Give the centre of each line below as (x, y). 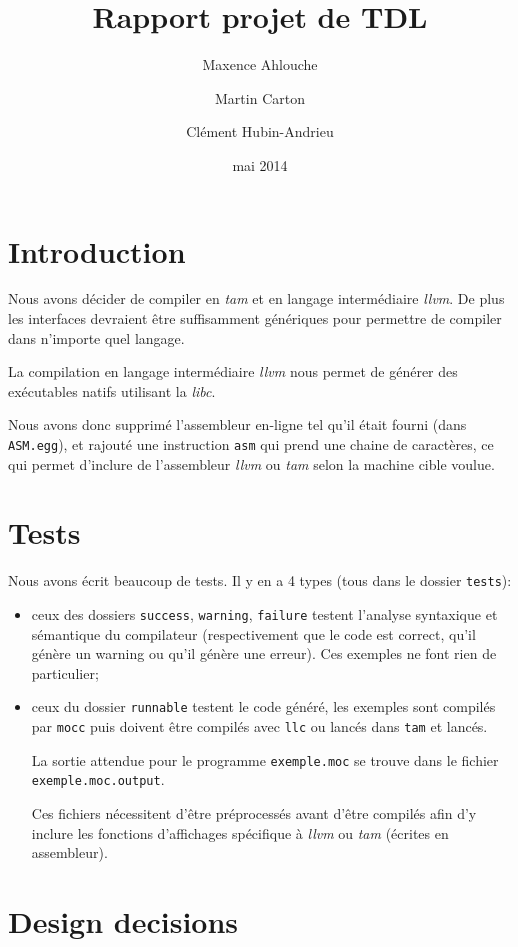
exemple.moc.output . (98, 779)
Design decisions (123, 921)
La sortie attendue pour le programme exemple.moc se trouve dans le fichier (265, 759)
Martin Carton (260, 97)
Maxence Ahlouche (260, 64)
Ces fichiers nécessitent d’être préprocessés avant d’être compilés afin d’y (254, 813)
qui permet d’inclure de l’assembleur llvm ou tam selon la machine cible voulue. (251, 463)
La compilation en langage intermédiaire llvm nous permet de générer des (233, 371)
